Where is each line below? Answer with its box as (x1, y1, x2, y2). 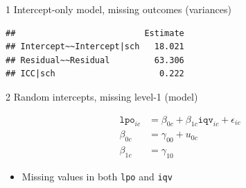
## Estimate (6, 28, 184, 38)
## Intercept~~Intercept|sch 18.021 (6, 42, 184, 52)
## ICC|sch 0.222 (6, 69, 184, 79)
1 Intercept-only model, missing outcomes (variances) (6, 2, 231, 16)
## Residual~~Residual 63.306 (6, 55, 184, 65)
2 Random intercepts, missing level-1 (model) (6, 89, 198, 103)
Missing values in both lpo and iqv (21, 169, 173, 184)
